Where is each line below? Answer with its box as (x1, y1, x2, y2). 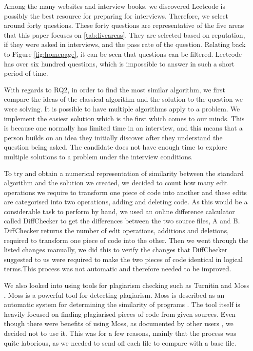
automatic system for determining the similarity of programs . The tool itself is (4, 299, 240, 309)
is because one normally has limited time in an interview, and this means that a (4, 123, 243, 133)
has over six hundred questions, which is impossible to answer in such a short (4, 58, 235, 68)
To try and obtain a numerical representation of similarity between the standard (4, 168, 244, 178)
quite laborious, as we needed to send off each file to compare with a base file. (4, 337, 236, 348)
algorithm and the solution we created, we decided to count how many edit (4, 177, 228, 188)
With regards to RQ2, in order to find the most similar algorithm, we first (4, 84, 225, 94)
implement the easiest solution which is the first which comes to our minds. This (4, 113, 245, 123)
